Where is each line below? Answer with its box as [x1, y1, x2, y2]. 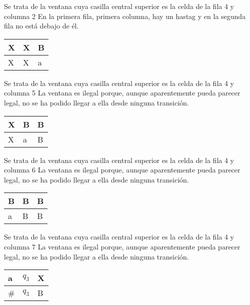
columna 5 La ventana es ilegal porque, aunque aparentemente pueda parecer [4, 87, 240, 98]
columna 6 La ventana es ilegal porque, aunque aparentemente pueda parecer [4, 164, 240, 175]
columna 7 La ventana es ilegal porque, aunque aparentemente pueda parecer [4, 241, 240, 251]
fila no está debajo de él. [4, 20, 79, 31]
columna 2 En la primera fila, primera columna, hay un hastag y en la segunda [4, 10, 246, 21]
